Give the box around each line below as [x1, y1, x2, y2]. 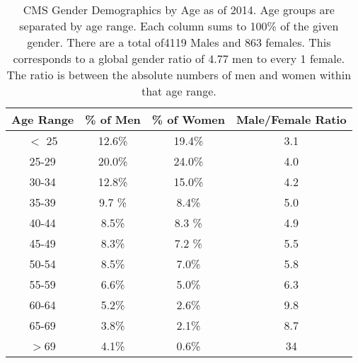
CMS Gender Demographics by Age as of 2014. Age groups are [23, 1, 335, 18]
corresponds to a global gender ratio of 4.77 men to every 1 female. [13, 50, 345, 67]
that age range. [141, 83, 216, 99]
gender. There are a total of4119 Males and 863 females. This [27, 34, 331, 50]
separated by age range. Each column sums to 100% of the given [19, 18, 339, 34]
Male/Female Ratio [236, 111, 347, 127]
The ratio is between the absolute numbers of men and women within [6, 67, 352, 83]
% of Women [151, 111, 225, 127]
